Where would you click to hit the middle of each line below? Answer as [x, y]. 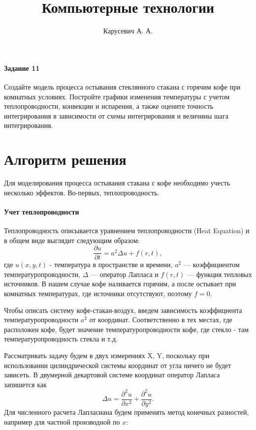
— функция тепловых [220, 274]
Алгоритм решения [65, 159]
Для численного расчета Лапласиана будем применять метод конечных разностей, [127, 412]
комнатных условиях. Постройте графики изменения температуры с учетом [117, 96]
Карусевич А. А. [128, 31]
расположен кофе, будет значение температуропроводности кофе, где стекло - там [127, 329]
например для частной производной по [62, 421]
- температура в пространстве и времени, [111, 264]
